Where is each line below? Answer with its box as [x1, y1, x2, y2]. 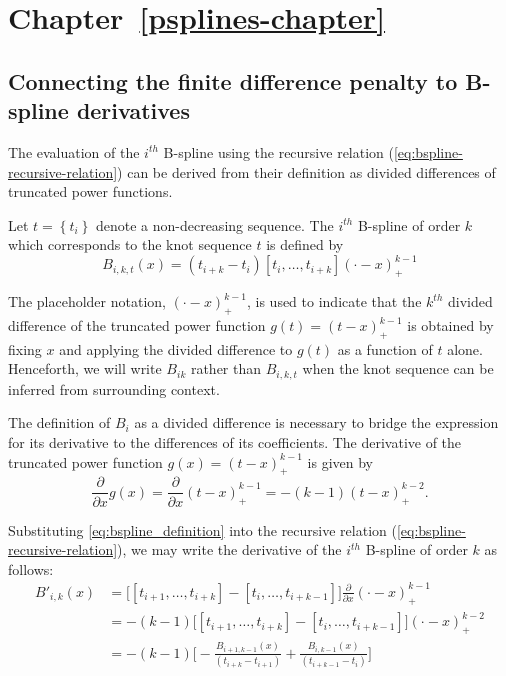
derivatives [76, 95, 190, 126]
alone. [447, 338, 483, 359]
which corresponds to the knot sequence [8, 234, 252, 255]
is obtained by [407, 315, 494, 336]
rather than [190, 358, 262, 379]
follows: [8, 558, 54, 579]
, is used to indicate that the [246, 291, 422, 312]
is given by [307, 451, 373, 472]
